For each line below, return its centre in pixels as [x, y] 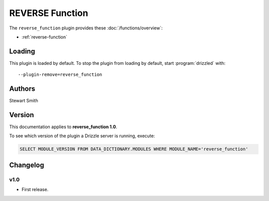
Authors [22, 89]
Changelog [27, 165]
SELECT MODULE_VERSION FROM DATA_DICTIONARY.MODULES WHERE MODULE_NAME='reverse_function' [134, 149]
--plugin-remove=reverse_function [60, 75]
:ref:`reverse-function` [44, 37]
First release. [35, 190]
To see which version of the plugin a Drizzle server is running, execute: [82, 136]
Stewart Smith [24, 101]
